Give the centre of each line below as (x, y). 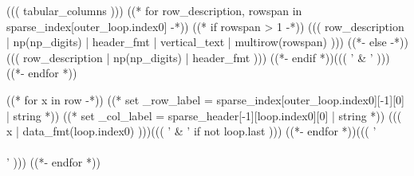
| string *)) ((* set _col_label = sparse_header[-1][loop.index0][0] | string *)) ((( (204, 115)
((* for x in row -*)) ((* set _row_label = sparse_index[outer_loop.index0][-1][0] (206, 99)
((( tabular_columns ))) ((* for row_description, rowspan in (154, 10)
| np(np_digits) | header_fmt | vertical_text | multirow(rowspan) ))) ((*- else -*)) (207, 42)
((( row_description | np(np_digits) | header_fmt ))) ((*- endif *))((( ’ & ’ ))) (198, 57)
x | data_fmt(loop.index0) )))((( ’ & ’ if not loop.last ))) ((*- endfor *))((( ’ (191, 131)
